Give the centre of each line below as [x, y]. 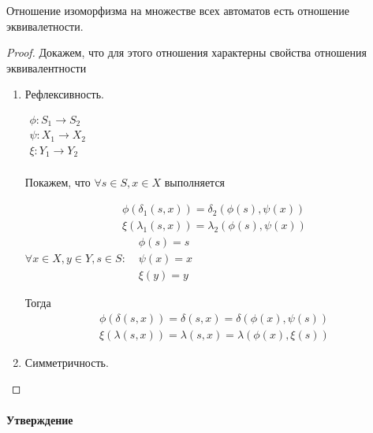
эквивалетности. [45, 26]
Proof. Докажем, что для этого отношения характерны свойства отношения [186, 52]
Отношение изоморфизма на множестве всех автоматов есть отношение [178, 10]
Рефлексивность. [64, 94]
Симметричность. [67, 362]
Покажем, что [58, 182]
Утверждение [40, 419]
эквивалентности [47, 67]
